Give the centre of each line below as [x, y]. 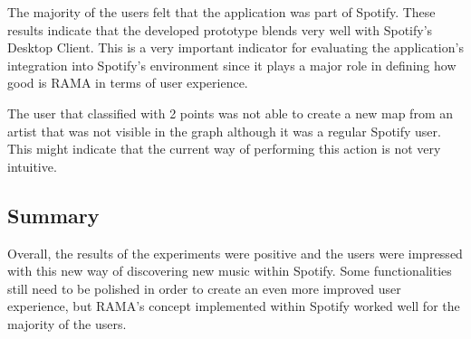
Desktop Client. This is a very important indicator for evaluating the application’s [235, 47]
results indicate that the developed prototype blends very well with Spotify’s [220, 29]
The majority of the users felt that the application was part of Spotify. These [221, 12]
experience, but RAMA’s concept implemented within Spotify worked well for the [234, 306]
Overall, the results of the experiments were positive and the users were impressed [235, 253]
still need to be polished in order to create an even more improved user [204, 288]
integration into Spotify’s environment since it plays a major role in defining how [232, 65]
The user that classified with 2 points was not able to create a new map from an [231, 113]
